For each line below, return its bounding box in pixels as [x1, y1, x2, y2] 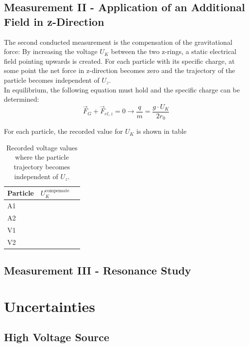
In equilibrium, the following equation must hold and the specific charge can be [4, 84, 240, 94]
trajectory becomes [14, 162, 70, 172]
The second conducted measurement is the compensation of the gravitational [4, 37, 232, 47]
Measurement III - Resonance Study [4, 263, 191, 278]
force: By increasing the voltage [4, 46, 98, 56]
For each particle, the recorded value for [4, 126, 123, 136]
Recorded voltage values [6, 142, 78, 152]
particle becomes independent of [4, 74, 100, 85]
